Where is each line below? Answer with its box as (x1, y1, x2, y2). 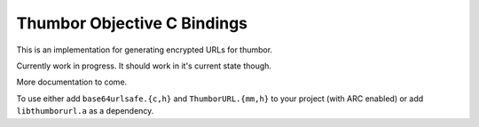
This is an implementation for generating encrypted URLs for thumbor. (16, 44, 273, 55)
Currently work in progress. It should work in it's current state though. (16, 60, 272, 71)
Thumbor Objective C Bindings (16, 13, 248, 33)
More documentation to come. (16, 76, 128, 88)
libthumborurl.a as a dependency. (16, 106, 154, 116)
